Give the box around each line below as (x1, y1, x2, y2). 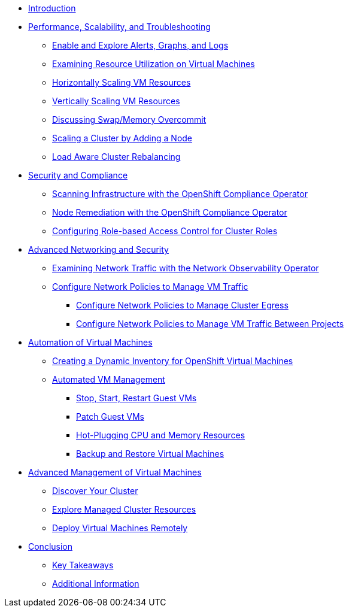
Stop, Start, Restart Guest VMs (76, 393, 197, 403)
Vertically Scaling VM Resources (52, 96, 180, 106)
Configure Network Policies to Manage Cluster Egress (76, 300, 289, 310)
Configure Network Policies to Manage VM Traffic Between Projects (76, 319, 344, 329)
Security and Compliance (28, 170, 128, 180)
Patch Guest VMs (76, 411, 144, 422)
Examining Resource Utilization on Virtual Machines (52, 59, 255, 69)
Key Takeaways (52, 560, 114, 570)
